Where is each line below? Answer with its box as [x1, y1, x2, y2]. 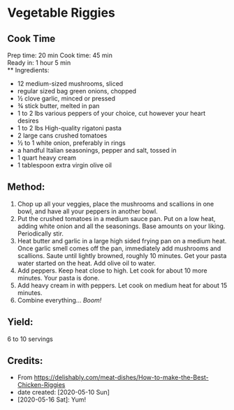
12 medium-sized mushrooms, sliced [17, 79, 124, 88]
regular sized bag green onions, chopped [17, 87, 137, 95]
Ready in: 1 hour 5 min [7, 59, 71, 67]
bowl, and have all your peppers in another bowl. [17, 207, 159, 215]
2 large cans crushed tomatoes [17, 131, 108, 139]
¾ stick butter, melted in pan [17, 102, 100, 109]
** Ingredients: [7, 66, 50, 74]
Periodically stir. [17, 229, 64, 238]
